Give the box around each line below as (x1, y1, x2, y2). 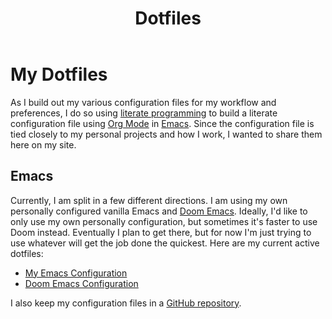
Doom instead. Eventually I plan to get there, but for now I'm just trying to (10, 226, 312, 238)
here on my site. (10, 138, 77, 151)
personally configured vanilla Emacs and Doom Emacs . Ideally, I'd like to (10, 205, 308, 217)
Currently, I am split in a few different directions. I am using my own (10, 194, 288, 206)
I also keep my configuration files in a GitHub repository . (10, 297, 242, 309)
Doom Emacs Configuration (24, 277, 139, 289)
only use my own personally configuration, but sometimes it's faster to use (10, 215, 318, 227)
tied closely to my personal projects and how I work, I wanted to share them (10, 128, 323, 140)
